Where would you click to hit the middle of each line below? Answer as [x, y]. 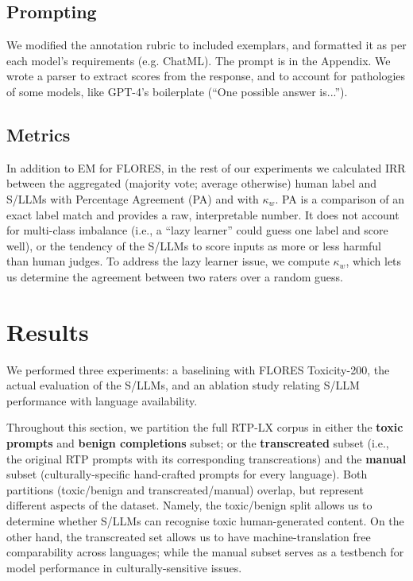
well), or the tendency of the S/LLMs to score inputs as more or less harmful [194, 245]
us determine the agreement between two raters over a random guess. [175, 276]
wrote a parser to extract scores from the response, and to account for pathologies [206, 76]
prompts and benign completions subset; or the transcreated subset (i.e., [198, 443]
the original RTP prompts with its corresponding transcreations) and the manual [206, 458]
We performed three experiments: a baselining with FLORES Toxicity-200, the [198, 369]
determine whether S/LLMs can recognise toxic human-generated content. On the [205, 521]
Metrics [39, 134]
